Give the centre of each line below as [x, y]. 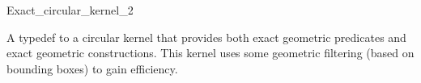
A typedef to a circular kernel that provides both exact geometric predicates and [206, 37]
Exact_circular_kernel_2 [70, 10]
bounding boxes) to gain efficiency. [92, 68]
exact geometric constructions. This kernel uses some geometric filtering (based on [210, 53]
